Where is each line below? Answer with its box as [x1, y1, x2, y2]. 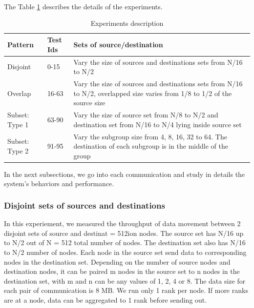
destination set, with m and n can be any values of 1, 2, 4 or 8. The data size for [4, 275, 246, 286]
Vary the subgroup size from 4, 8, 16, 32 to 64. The [73, 131, 227, 141]
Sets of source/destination [73, 39, 163, 49]
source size [73, 97, 106, 108]
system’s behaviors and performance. [4, 178, 114, 189]
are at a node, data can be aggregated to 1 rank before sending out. [4, 294, 207, 305]
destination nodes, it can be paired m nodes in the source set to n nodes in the [4, 266, 240, 276]
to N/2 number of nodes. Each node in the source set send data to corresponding [4, 247, 247, 257]
